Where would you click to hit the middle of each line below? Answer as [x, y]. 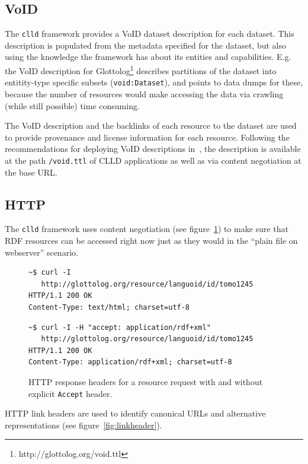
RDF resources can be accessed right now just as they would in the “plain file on [151, 241]
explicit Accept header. [70, 393]
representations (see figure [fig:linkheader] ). [84, 425]
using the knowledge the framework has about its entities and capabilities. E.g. [148, 57]
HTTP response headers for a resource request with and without [146, 381]
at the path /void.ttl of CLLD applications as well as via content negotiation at [153, 160]
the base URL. [31, 172]
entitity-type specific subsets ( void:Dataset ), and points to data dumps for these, [154, 82]
